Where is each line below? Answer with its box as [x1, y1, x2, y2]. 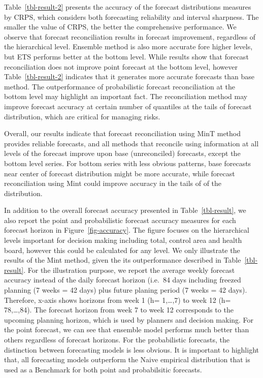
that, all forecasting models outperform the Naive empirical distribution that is [4, 354, 250, 365]
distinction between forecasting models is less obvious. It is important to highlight [4, 344, 259, 355]
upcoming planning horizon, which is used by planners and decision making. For [4, 314, 254, 325]
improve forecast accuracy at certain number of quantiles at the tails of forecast [4, 101, 252, 111]
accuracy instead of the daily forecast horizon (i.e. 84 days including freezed [4, 274, 241, 285]
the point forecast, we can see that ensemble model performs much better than [4, 324, 249, 335]
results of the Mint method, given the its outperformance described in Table [4, 255, 241, 265]
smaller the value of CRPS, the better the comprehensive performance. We [4, 21, 237, 32]
